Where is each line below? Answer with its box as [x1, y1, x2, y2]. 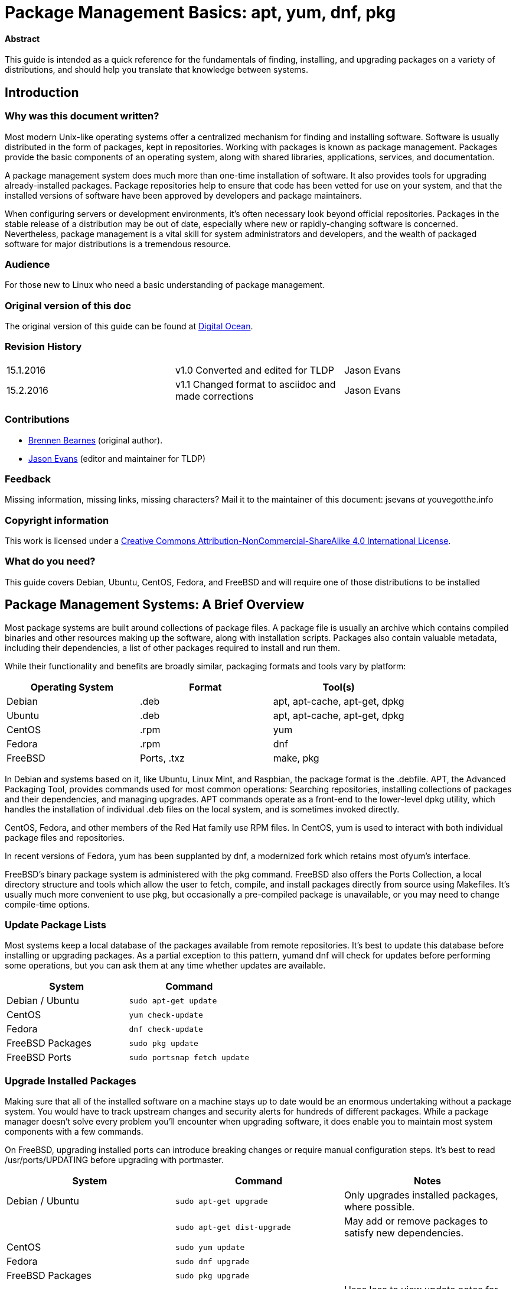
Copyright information [5, 514, 109, 526]
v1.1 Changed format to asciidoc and [175, 378, 336, 390]
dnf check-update [129, 1024, 203, 1034]
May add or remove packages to [344, 1215, 488, 1228]
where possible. [344, 1201, 415, 1213]
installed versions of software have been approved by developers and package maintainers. [5, 190, 362, 200]
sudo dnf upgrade [175, 1256, 250, 1266]
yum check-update [129, 1010, 203, 1019]
